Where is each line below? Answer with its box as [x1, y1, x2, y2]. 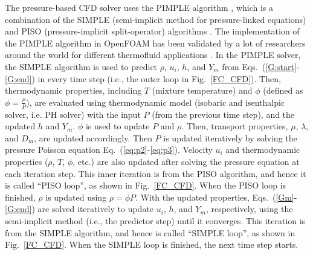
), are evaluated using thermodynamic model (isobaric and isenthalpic [26, 95, 285, 108]
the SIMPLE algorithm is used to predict [5, 60, 158, 73]
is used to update [85, 120, 150, 132]
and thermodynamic [225, 143, 300, 156]
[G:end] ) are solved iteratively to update [5, 202, 154, 215]
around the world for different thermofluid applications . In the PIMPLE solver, [5, 48, 301, 61]
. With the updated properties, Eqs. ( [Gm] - [135, 190, 297, 203]
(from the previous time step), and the [152, 108, 295, 120]
